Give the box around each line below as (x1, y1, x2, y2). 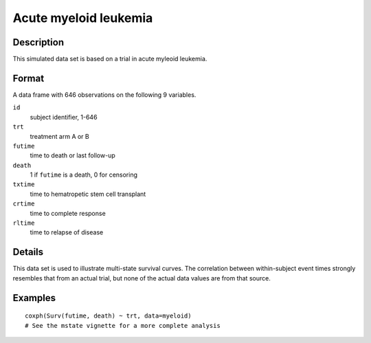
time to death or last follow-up (30, 151, 116, 159)
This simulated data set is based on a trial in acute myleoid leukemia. (12, 55, 207, 63)
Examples (12, 292, 56, 304)
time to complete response (30, 209, 106, 217)
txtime (12, 181, 35, 188)
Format (12, 72, 45, 84)
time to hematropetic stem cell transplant (30, 190, 146, 198)
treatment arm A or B (30, 132, 89, 140)
